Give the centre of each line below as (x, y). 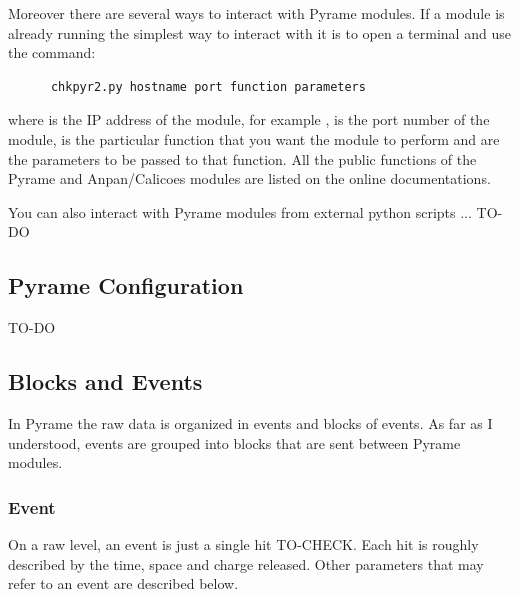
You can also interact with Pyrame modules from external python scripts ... (240, 211)
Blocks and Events (105, 381)
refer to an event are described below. (123, 583)
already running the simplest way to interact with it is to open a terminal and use (259, 32)
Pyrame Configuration (126, 285)
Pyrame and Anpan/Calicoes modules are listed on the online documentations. (249, 178)
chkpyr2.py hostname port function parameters (208, 86)
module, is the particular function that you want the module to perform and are (254, 138)
